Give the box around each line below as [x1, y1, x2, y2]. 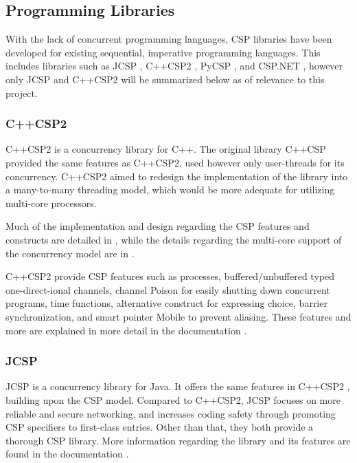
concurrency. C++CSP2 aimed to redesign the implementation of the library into [5, 169, 348, 183]
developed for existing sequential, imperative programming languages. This [5, 45, 321, 59]
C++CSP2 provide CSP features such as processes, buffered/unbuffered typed [5, 269, 334, 283]
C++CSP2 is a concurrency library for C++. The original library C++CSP [5, 142, 326, 156]
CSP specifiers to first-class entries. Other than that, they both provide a [5, 420, 314, 434]
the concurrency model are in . [5, 246, 135, 260]
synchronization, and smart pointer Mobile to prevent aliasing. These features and [5, 309, 352, 323]
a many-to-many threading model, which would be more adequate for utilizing [5, 182, 335, 197]
